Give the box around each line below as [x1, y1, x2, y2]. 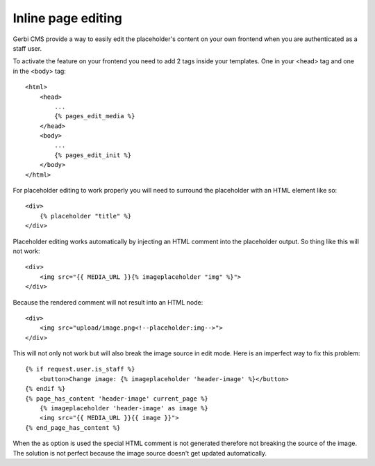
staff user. [12, 44, 42, 52]
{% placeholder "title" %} [39, 212, 132, 220]
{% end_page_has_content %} [25, 424, 121, 431]
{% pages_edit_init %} [54, 151, 132, 159]
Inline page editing [12, 10, 123, 26]
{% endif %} [25, 385, 66, 393]
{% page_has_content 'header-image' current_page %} [25, 394, 208, 403]
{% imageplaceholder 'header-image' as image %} [39, 404, 208, 412]
